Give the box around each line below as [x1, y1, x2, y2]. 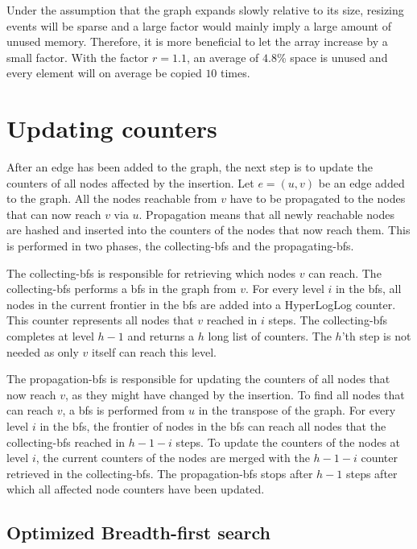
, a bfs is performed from [62, 402, 185, 419]
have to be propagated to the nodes [229, 190, 406, 207]
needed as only [6, 343, 79, 360]
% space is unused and [276, 48, 388, 65]
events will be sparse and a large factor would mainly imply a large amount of [6, 17, 391, 34]
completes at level [6, 328, 94, 345]
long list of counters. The [208, 328, 332, 345]
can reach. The [308, 264, 382, 281]
